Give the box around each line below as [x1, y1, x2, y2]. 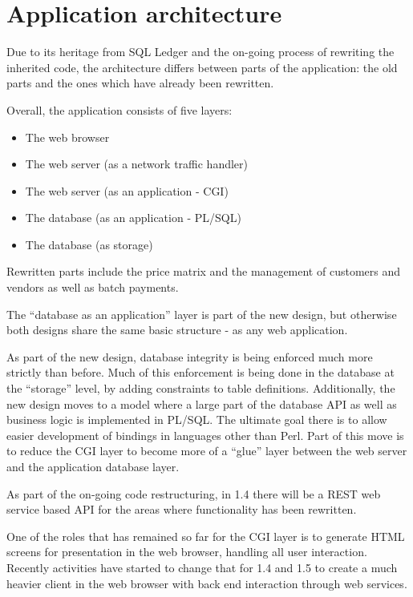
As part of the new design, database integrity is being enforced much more [6, 348, 373, 365]
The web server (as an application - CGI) [25, 182, 229, 199]
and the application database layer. [6, 458, 180, 474]
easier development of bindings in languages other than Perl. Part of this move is [6, 426, 404, 443]
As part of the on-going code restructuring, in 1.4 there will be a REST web [6, 485, 381, 502]
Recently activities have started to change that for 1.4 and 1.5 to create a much [6, 559, 398, 575]
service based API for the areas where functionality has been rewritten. [6, 501, 357, 518]
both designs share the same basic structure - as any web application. [6, 321, 348, 338]
